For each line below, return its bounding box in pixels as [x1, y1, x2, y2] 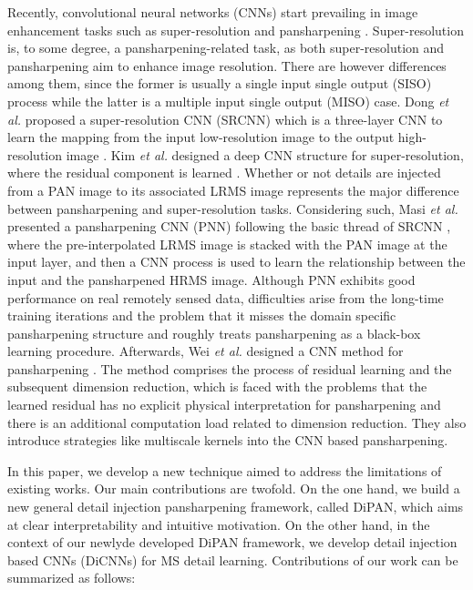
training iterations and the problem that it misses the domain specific [7, 306, 396, 325]
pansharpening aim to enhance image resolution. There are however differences [7, 56, 447, 75]
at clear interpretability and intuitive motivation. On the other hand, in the [7, 514, 430, 534]
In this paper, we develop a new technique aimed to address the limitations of [7, 461, 442, 480]
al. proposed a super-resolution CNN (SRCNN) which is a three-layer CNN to [7, 109, 443, 128]
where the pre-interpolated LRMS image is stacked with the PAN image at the [7, 234, 447, 253]
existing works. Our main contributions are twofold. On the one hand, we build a [7, 479, 460, 498]
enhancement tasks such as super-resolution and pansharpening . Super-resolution [7, 20, 464, 39]
